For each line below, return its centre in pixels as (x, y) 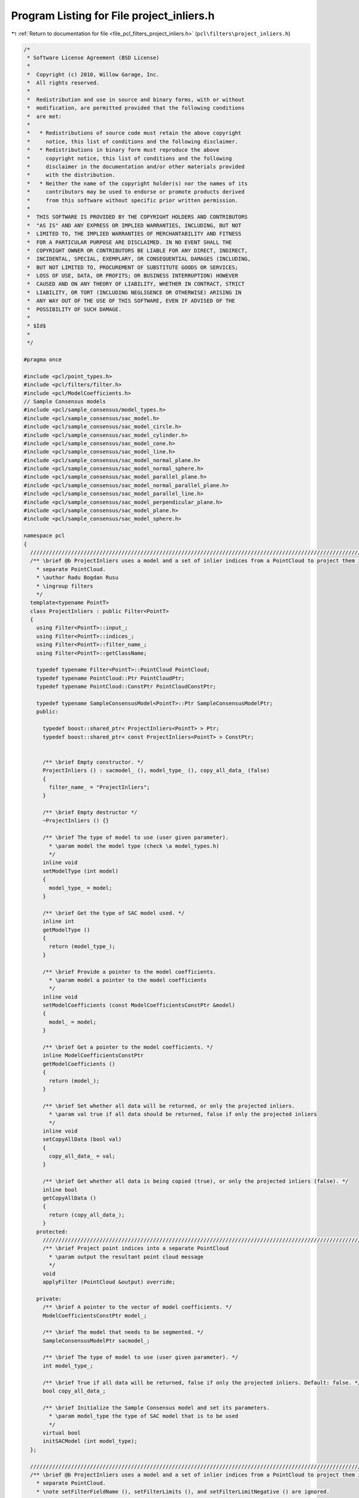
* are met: (45, 116)
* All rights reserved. (63, 83)
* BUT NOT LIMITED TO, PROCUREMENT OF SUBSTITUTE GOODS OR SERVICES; (133, 267)
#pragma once (43, 359)
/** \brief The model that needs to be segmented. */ (123, 1332)
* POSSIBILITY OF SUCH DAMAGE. (74, 309)
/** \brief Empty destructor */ (90, 813)
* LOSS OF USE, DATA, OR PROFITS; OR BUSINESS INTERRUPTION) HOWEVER (133, 276)
